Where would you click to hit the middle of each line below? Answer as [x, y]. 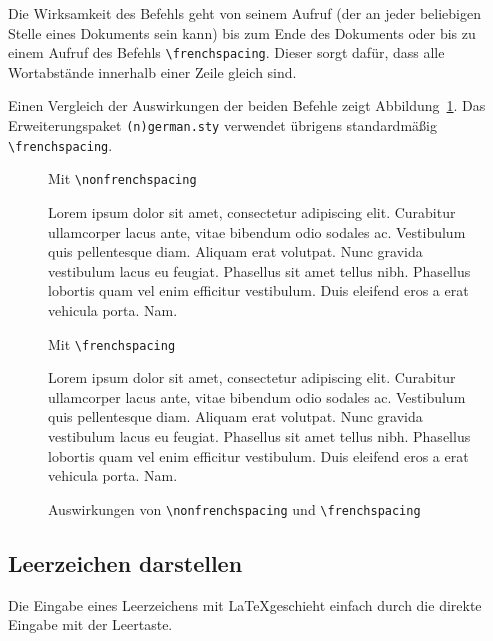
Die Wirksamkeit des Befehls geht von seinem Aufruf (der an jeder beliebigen [244, 13]
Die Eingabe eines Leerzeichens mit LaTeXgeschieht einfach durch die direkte [245, 604]
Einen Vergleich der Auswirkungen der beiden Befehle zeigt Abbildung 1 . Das [247, 105]
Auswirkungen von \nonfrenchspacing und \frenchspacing [234, 508]
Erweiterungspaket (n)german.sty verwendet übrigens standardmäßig [222, 125]
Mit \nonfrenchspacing [122, 178]
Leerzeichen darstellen [125, 562]
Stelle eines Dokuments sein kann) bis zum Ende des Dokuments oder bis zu [242, 32]
